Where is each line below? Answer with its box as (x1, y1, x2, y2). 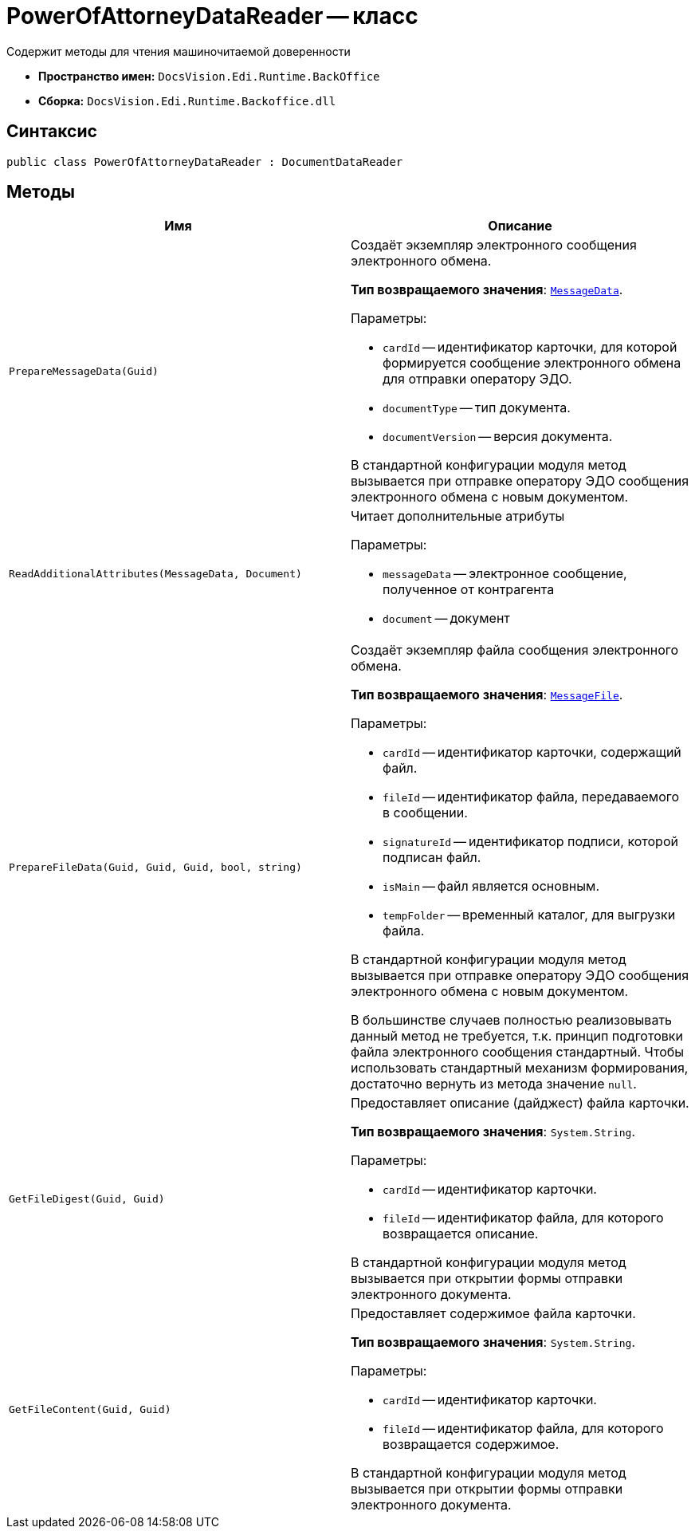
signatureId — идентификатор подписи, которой (383, 833, 678, 850)
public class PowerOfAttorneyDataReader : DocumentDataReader (6, 155, 403, 168)
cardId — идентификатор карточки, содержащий (383, 744, 681, 761)
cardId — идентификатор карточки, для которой (383, 339, 677, 356)
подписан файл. (383, 849, 481, 866)
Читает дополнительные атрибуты (351, 508, 565, 525)
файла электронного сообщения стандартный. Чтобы (351, 1044, 685, 1061)
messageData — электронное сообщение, (383, 565, 627, 582)
